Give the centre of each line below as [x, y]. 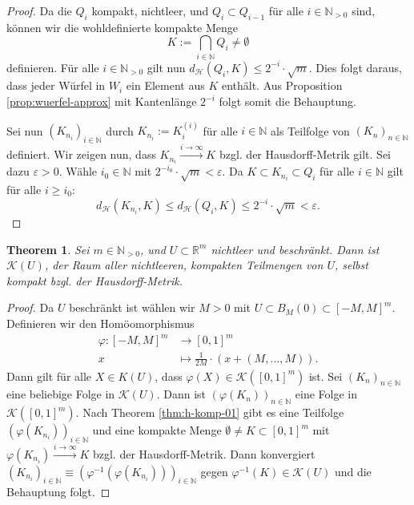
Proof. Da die [39, 10]
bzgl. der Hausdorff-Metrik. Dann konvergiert [204, 453]
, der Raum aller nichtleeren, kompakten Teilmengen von [184, 265]
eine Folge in [326, 394]
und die [353, 471]
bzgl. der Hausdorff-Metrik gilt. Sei [305, 154]
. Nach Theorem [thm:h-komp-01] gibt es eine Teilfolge [210, 412]
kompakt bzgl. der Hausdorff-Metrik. [94, 280]
